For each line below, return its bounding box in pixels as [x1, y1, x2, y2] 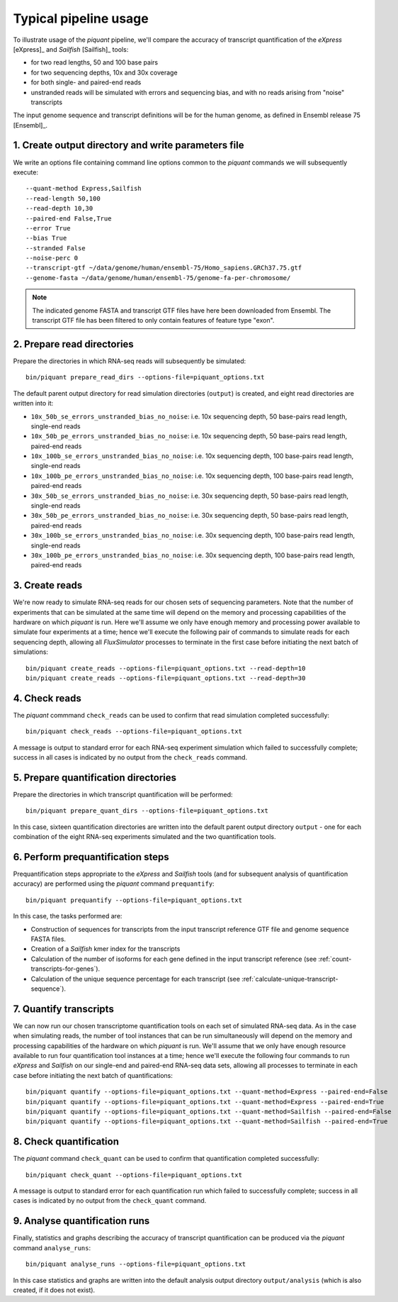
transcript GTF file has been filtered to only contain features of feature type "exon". [32, 316, 275, 325]
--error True [25, 224, 71, 232]
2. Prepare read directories [13, 338, 134, 350]
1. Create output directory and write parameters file [13, 139, 244, 152]
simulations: [13, 647, 49, 656]
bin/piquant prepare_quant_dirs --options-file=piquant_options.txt [25, 807, 268, 815]
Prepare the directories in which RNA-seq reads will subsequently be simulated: [13, 357, 246, 365]
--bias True [25, 234, 67, 243]
